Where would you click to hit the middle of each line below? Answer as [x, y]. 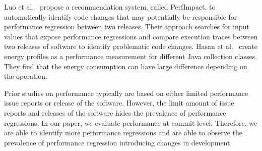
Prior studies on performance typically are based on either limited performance [126, 93]
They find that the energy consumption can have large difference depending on [126, 66]
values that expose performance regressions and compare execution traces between [131, 36]
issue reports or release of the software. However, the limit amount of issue [119, 103]
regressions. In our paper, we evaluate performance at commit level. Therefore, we [131, 122]
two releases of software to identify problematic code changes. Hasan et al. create [131, 46]
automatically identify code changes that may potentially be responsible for [121, 16]
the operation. [26, 76]
